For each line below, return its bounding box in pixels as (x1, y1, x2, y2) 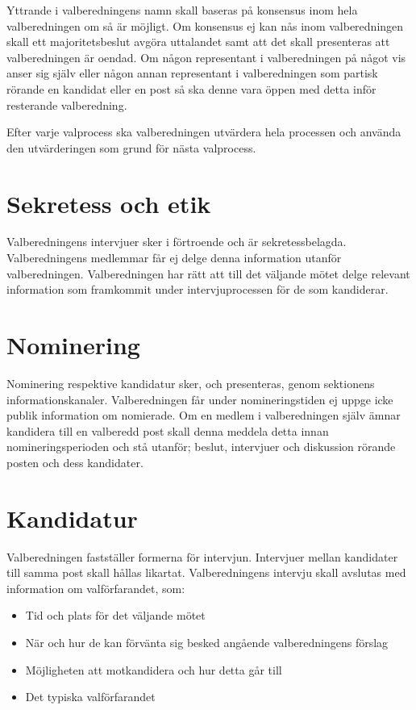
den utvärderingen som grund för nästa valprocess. (6, 139, 256, 156)
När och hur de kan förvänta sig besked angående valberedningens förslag (25, 634, 389, 651)
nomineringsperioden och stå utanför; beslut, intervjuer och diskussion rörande (6, 438, 396, 455)
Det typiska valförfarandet (25, 688, 156, 705)
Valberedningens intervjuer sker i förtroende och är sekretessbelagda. (6, 233, 347, 250)
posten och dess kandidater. (6, 453, 144, 470)
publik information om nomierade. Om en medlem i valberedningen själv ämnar (6, 407, 401, 424)
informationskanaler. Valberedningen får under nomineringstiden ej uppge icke (6, 390, 393, 407)
